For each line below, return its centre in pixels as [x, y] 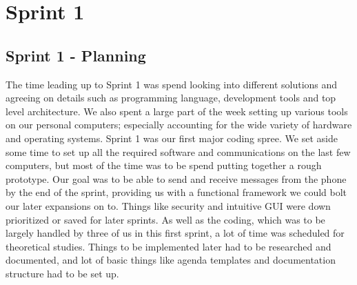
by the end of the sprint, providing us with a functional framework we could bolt [176, 192]
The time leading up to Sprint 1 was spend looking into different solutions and [172, 84]
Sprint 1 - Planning [76, 55]
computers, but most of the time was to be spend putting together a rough [164, 165]
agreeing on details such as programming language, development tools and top [171, 98]
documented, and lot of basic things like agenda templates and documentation [171, 260]
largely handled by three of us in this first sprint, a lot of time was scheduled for [175, 233]
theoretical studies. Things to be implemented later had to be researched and [169, 246]
